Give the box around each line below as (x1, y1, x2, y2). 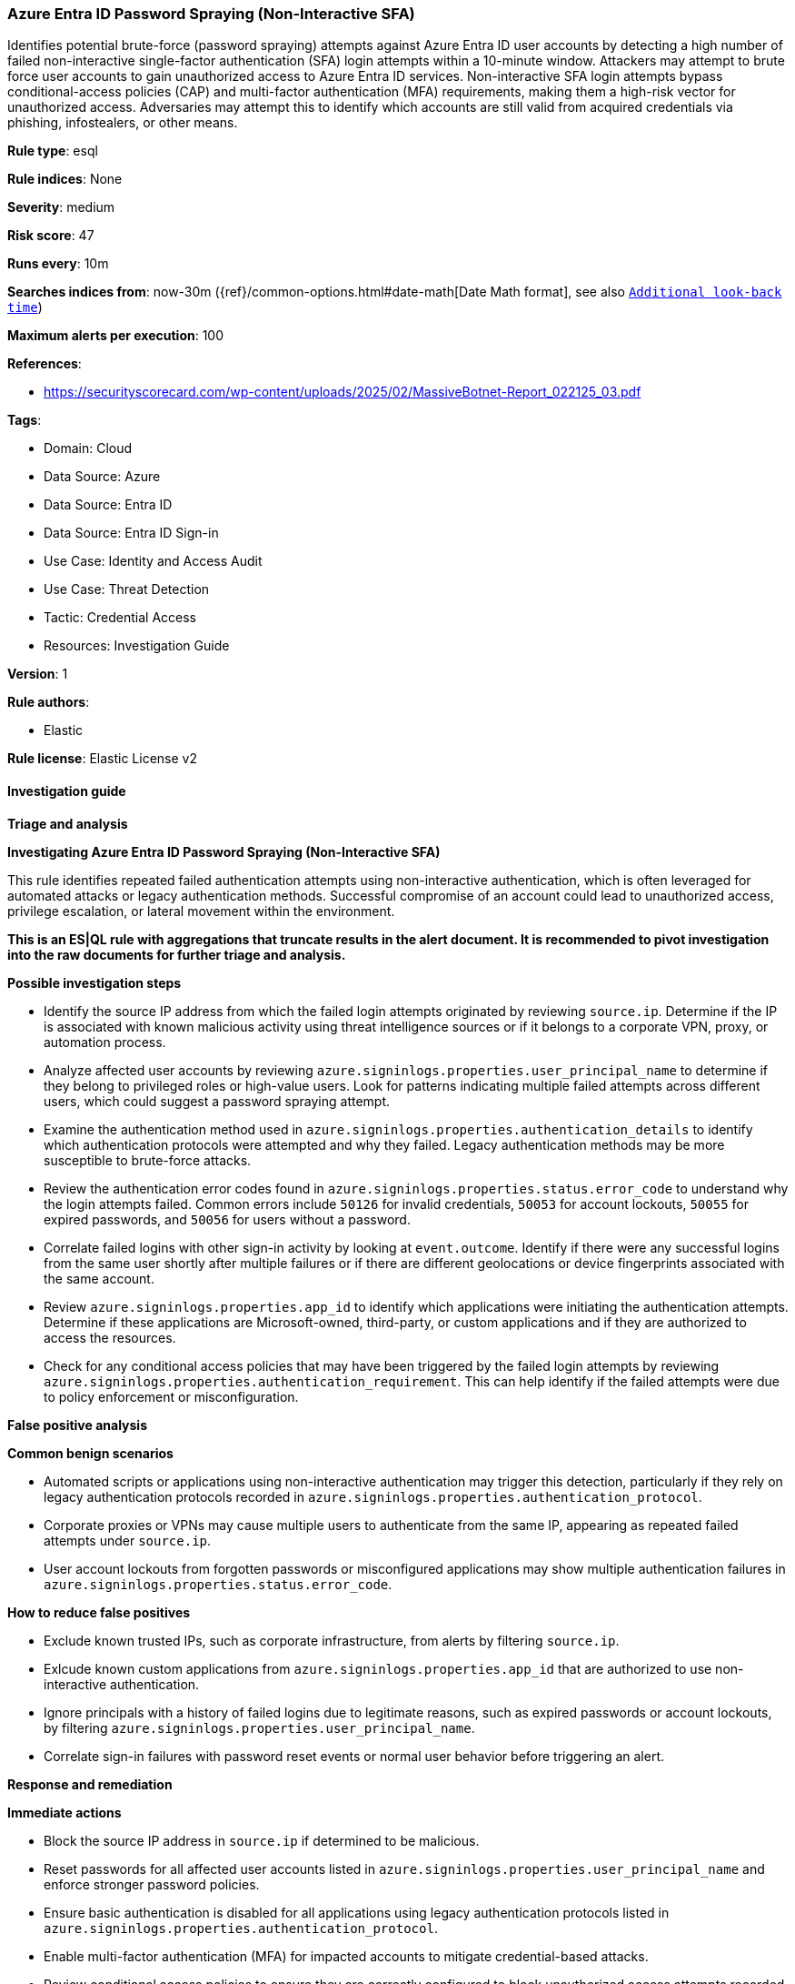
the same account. (44, 1270, 154, 1286)
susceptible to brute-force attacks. (44, 1152, 252, 1168)
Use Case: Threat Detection (44, 581, 210, 598)
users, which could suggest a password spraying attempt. (44, 1093, 391, 1109)
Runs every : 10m (7, 256, 109, 272)
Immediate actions (7, 1804, 122, 1820)
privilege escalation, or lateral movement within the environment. (7, 902, 395, 919)
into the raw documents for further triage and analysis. (7, 946, 346, 962)
